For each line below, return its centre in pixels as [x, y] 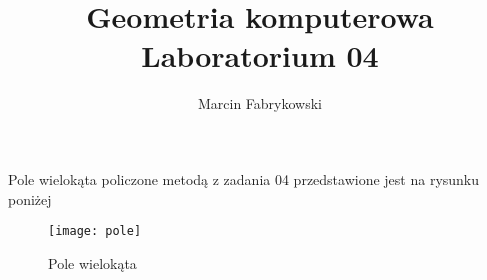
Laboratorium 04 [260, 55]
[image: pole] [95, 231]
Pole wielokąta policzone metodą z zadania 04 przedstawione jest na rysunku [244, 178]
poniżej [30, 198]
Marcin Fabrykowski [260, 103]
